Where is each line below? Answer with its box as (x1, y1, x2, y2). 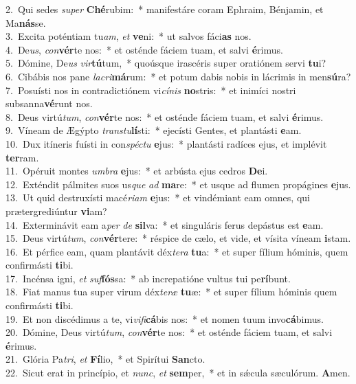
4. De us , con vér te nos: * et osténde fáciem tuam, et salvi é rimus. (5, 42, 283, 56)
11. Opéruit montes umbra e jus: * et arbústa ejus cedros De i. (5, 163, 268, 178)
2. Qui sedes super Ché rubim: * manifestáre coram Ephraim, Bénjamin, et (5, 2, 324, 16)
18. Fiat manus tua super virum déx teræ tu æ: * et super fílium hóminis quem (5, 284, 337, 299)
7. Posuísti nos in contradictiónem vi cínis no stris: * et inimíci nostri (5, 82, 296, 97)
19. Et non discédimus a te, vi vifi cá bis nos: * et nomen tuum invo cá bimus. (5, 311, 324, 326)
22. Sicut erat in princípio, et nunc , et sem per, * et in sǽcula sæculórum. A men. (5, 365, 351, 380)
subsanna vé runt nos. (5, 96, 93, 111)
